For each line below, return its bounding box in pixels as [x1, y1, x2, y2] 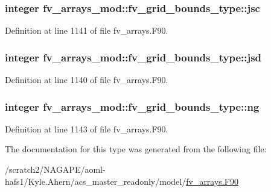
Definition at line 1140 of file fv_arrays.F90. [5, 73, 168, 86]
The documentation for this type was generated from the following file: [5, 143, 267, 155]
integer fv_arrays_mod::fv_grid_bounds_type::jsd [5, 49, 262, 64]
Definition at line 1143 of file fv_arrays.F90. [5, 122, 168, 135]
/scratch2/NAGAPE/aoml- [5, 163, 106, 176]
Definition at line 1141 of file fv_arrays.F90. [5, 24, 168, 37]
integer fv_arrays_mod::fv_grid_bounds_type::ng [5, 99, 260, 114]
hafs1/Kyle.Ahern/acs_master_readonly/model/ [5, 175, 187, 187]
